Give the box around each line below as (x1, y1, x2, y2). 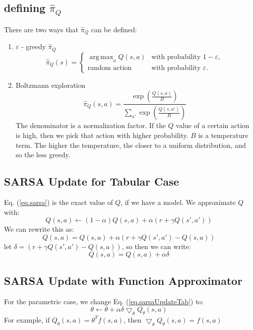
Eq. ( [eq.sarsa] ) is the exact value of (4, 197, 113, 207)
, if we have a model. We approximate (121, 197, 236, 207)
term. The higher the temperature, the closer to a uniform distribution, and (15, 139, 246, 150)
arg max (89, 54, 114, 61)
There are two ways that (4, 24, 78, 34)
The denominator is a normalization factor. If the (15, 120, 166, 131)
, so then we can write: (122, 241, 191, 251)
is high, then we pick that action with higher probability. (15, 130, 189, 140)
